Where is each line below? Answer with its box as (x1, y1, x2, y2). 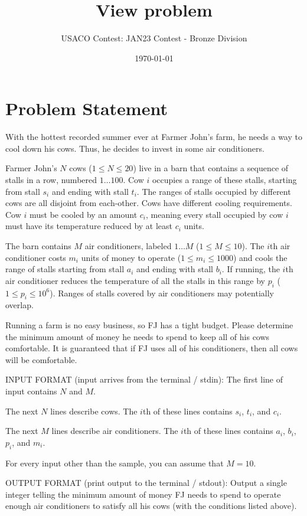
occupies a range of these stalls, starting (152, 174, 297, 186)
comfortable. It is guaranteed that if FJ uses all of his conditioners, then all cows (5, 342, 298, 354)
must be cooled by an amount (30, 208, 138, 220)
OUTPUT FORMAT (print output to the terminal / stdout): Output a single (5, 476, 287, 489)
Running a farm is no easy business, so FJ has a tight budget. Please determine (5, 318, 293, 331)
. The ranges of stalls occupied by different (136, 185, 291, 197)
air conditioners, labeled (84, 240, 172, 252)
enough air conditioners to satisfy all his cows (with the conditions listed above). (5, 499, 297, 512)
